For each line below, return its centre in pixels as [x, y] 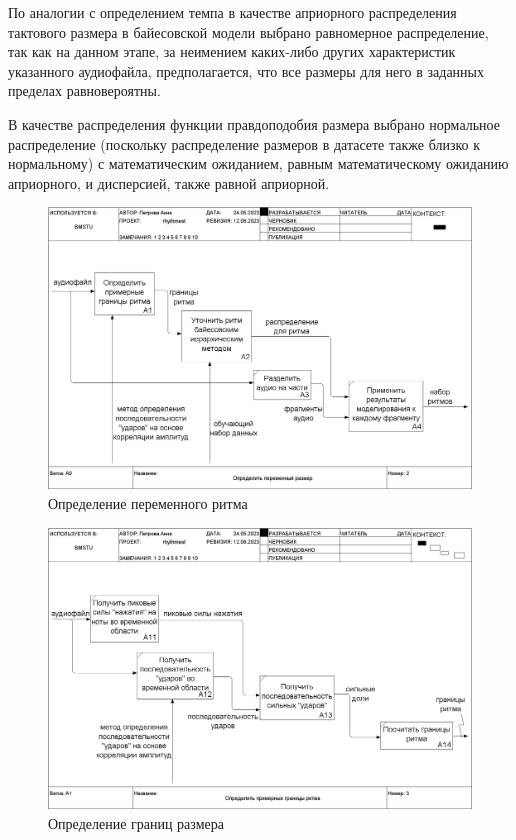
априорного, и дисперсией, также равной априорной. [169, 182]
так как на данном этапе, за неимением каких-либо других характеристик [232, 51]
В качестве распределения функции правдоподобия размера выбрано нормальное [254, 123]
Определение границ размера [136, 823]
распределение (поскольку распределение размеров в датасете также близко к [244, 143]
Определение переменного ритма [148, 502]
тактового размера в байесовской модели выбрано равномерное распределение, [248, 31]
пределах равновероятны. [84, 90]
